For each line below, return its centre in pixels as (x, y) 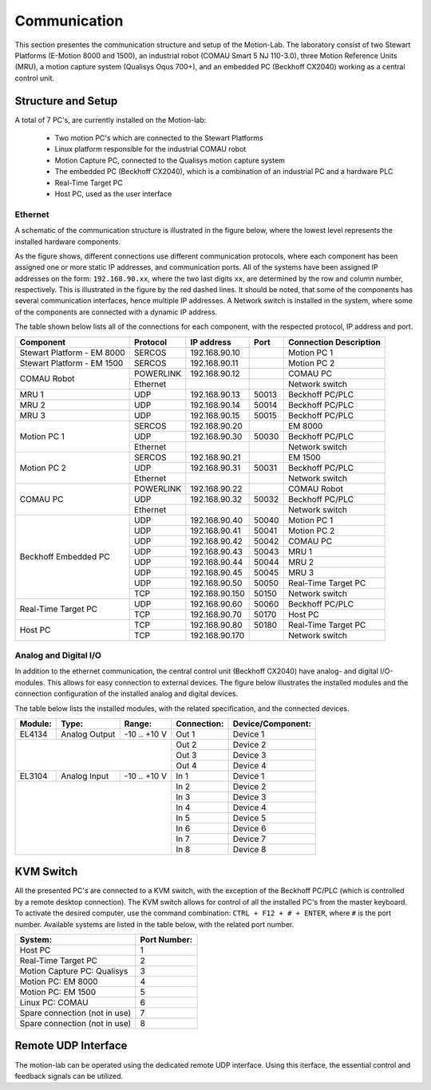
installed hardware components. (68, 241)
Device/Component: (272, 724)
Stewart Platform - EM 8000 (72, 353)
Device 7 (249, 839)
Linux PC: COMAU (54, 1003)
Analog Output (88, 734)
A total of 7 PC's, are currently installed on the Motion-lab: (111, 120)
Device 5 (249, 818)
